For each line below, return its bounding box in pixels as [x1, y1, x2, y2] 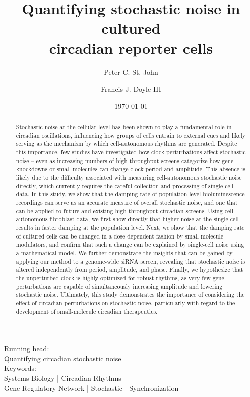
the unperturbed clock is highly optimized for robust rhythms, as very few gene [16, 273, 224, 282]
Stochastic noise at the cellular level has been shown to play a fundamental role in [16, 123, 232, 131]
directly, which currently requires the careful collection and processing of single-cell [16, 181, 234, 190]
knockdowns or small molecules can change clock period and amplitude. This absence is [16, 165, 246, 173]
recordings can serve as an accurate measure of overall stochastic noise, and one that [16, 198, 238, 206]
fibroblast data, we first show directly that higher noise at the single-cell [49, 215, 239, 223]
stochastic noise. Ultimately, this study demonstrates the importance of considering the [16, 290, 245, 299]
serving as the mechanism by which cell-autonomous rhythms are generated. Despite [16, 139, 237, 148]
